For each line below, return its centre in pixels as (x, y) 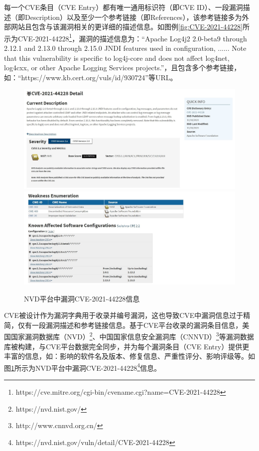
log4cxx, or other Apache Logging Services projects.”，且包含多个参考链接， (123, 68)
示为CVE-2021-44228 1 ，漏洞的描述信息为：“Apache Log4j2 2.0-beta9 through (126, 37)
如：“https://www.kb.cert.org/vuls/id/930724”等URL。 (91, 77)
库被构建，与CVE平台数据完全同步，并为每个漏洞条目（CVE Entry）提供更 (127, 346)
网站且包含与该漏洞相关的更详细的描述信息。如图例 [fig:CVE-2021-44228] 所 (130, 27)
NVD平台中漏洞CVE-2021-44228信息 (82, 298)
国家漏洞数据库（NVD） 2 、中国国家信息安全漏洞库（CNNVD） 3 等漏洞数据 (132, 336)
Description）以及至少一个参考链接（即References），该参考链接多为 (133, 17)
